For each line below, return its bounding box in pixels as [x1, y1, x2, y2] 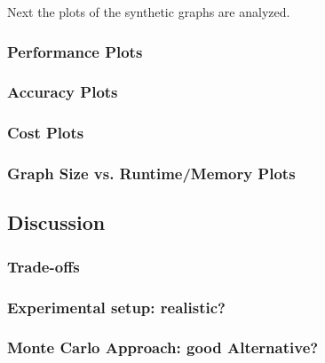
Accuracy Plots [7, 81, 118, 103]
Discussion [7, 209, 106, 236]
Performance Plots [7, 40, 143, 62]
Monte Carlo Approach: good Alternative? [7, 336, 319, 359]
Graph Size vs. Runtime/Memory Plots [7, 162, 296, 185]
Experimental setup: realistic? [7, 296, 226, 318]
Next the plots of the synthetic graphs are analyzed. [7, 3, 290, 20]
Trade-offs [7, 255, 80, 277]
